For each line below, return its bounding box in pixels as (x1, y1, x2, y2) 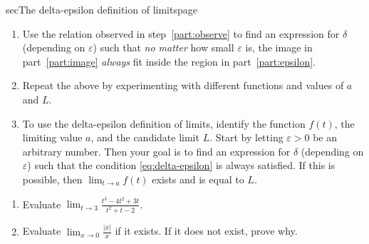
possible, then (22, 171, 83, 186)
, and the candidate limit (90, 130, 199, 145)
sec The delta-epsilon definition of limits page (6, 2, 197, 16)
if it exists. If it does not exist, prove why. (115, 223, 298, 238)
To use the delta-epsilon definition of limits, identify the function (22, 116, 306, 131)
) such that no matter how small (93, 40, 234, 55)
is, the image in (245, 40, 313, 55)
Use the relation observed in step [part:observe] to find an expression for (22, 26, 340, 41)
